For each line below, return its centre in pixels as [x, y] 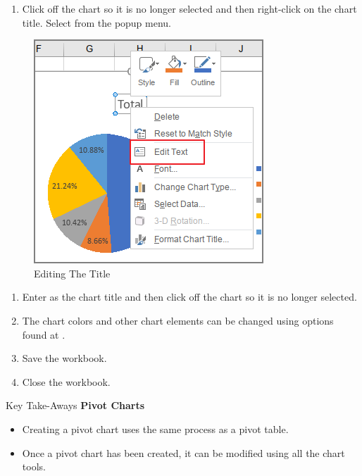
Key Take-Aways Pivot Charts [75, 405]
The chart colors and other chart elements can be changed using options [178, 320]
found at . [44, 334]
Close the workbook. [66, 381]
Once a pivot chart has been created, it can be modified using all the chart [183, 452]
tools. [34, 466]
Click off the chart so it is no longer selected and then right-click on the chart [189, 8]
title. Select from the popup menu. [97, 22]
